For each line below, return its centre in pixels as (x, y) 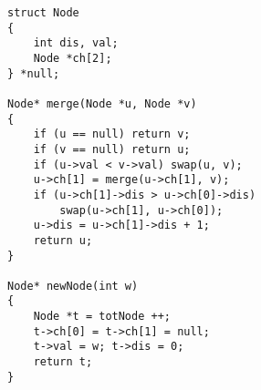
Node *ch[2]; (73, 58)
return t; (63, 362)
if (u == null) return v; (112, 134)
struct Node (43, 13)
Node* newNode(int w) (73, 286)
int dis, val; (76, 43)
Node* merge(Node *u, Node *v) (102, 103)
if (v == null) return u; (112, 149)
